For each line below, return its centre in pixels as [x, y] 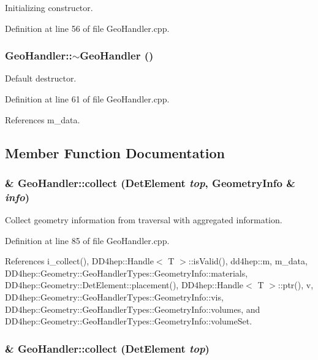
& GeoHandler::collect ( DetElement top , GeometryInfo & [150, 182]
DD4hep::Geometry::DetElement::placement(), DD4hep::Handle [124, 285]
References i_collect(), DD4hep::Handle [79, 261]
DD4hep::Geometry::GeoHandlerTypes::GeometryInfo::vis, [114, 297]
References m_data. [43, 119]
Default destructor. [41, 78]
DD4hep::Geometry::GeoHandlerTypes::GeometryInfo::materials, [127, 273]
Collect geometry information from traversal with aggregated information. [144, 220]
